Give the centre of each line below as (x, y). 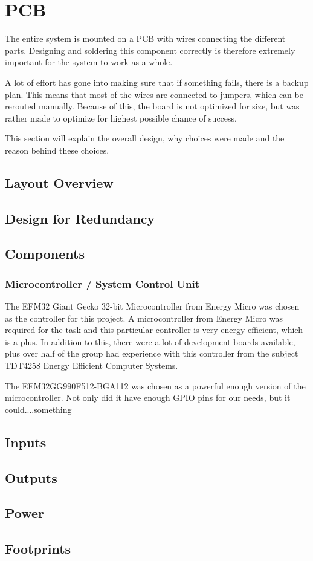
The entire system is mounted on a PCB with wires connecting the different (145, 38)
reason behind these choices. (57, 150)
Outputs (31, 477)
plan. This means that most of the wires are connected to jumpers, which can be (154, 94)
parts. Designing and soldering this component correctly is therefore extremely (150, 50)
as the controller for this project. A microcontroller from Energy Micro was (144, 318)
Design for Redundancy (80, 218)
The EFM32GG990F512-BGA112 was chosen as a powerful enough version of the (155, 385)
